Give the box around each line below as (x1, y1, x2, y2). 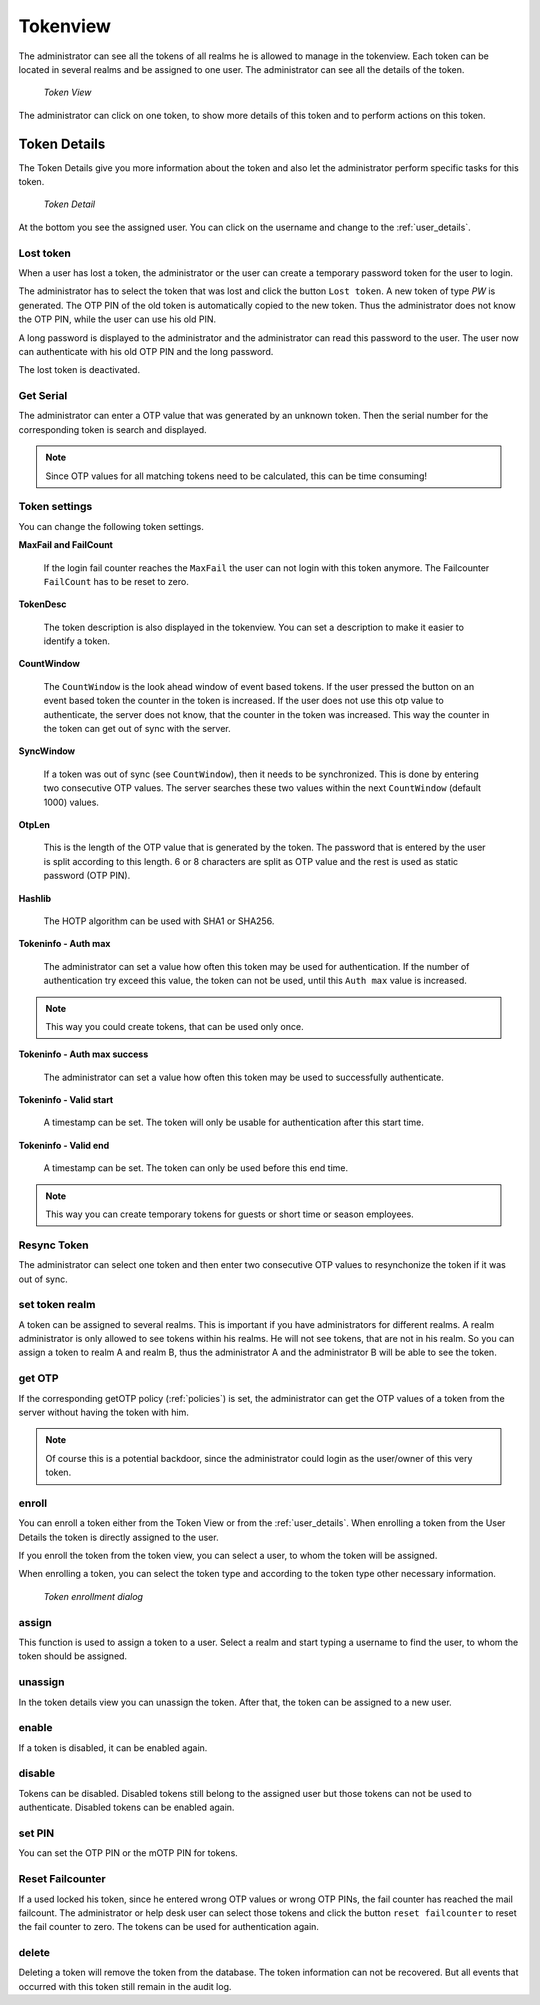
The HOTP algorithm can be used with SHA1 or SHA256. (43, 915, 275, 927)
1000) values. (43, 796, 100, 808)
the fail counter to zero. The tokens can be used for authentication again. (18, 1921, 320, 1933)
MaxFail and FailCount (18, 539, 114, 551)
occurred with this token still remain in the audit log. (18, 1980, 232, 1992)
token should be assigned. (18, 1650, 128, 1662)
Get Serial (18, 389, 68, 403)
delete (18, 1946, 50, 1960)
